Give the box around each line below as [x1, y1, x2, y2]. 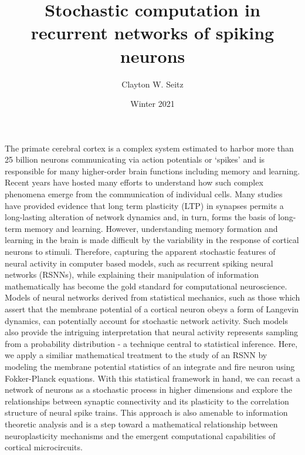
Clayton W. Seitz [121, 77, 184, 90]
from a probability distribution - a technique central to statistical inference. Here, [5, 337, 298, 349]
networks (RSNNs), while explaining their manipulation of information [5, 268, 259, 281]
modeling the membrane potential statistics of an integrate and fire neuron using [5, 360, 295, 372]
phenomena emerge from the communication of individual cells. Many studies [5, 188, 283, 200]
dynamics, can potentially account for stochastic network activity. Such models [5, 314, 288, 326]
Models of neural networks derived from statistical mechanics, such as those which [5, 291, 300, 304]
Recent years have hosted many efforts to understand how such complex [5, 176, 263, 188]
